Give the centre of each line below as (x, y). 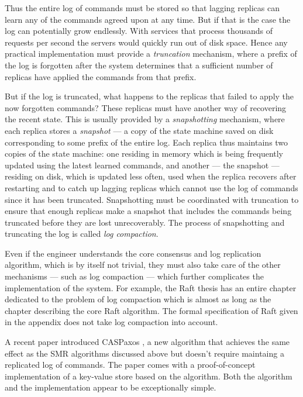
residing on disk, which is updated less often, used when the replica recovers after (151, 176)
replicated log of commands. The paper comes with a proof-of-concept (130, 365)
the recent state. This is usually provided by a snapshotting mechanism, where (145, 119)
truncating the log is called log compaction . (82, 234)
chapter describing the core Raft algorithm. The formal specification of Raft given (151, 310)
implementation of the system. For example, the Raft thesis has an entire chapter (151, 287)
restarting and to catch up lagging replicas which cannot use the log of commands (151, 187)
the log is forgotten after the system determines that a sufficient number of (139, 65)
